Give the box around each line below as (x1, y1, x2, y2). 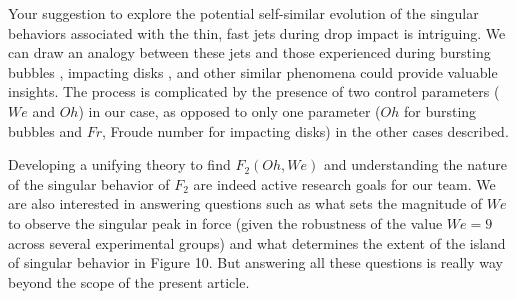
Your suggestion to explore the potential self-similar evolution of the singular (8, 3, 479, 23)
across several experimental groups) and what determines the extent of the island (8, 232, 506, 253)
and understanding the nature (323, 154, 507, 175)
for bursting (403, 100, 477, 121)
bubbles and (8, 120, 82, 141)
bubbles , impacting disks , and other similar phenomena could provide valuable (8, 61, 498, 82)
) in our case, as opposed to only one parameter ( (78, 100, 381, 121)
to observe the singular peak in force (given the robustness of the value (8, 212, 443, 233)
